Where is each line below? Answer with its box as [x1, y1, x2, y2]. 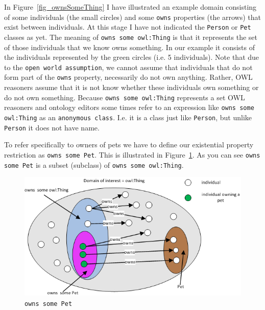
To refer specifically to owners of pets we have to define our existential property [4, 139, 254, 150]
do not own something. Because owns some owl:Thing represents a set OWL [4, 92, 245, 102]
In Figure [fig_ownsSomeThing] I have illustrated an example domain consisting [4, 2, 257, 12]
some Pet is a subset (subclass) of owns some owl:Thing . [4, 159, 184, 170]
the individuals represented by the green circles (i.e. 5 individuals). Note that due [4, 52, 259, 62]
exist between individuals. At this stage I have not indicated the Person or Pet [4, 21, 251, 32]
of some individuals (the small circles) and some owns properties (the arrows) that [4, 11, 261, 22]
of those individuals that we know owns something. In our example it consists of [4, 41, 255, 52]
